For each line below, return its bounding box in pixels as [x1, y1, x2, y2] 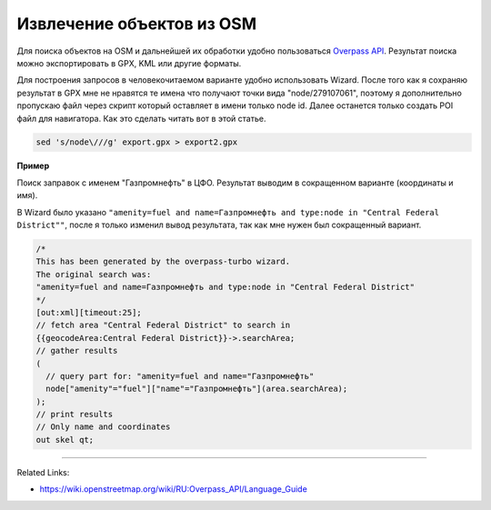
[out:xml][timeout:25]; [35, 307, 143, 317]
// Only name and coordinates [35, 422, 171, 432]
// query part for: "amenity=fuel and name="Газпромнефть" [45, 371, 315, 381]
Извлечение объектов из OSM [16, 14, 257, 34]
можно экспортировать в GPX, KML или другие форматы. [16, 57, 242, 68]
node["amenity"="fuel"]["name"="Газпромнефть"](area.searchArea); [45, 384, 348, 395]
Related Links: [16, 466, 70, 477]
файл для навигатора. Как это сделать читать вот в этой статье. [16, 113, 266, 124]
